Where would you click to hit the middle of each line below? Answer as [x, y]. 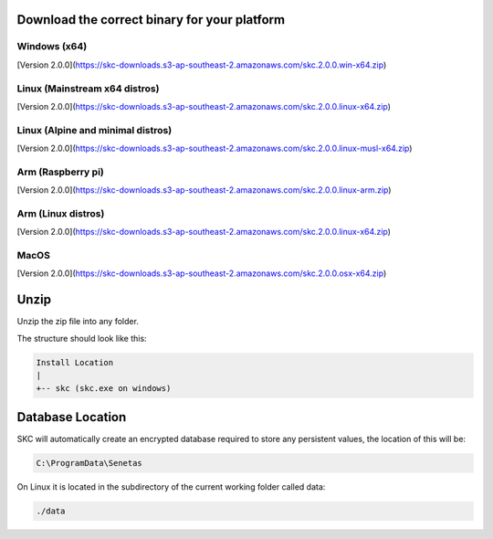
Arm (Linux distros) [61, 213]
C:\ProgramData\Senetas [89, 463]
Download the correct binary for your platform [151, 20]
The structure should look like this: [82, 338]
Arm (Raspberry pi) [60, 172]
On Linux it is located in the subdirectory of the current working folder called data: [171, 487]
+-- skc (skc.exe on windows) [104, 388]
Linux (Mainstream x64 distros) [88, 89]
